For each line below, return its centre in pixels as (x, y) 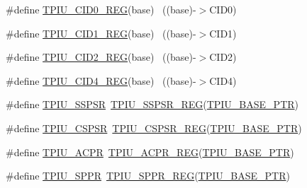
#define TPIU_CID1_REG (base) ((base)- (101, 33)
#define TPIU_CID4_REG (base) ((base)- (101, 80)
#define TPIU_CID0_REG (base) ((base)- (101, 9)
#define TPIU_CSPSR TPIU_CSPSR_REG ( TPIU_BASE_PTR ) (154, 128)
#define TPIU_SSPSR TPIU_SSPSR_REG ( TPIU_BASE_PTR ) (152, 104)
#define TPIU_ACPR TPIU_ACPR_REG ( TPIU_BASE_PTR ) (150, 152)
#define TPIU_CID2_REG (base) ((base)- (101, 57)
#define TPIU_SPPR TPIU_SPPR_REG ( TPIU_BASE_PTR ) (148, 176)
